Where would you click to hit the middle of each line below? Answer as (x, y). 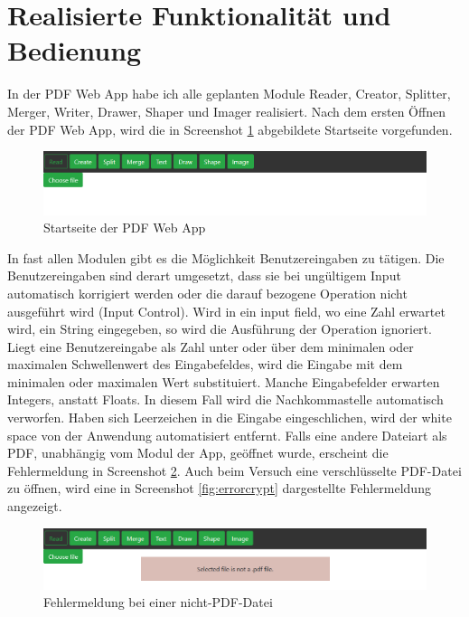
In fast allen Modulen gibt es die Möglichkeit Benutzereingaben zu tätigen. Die (226, 257)
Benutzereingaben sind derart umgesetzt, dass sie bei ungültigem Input (204, 275)
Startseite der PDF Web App (125, 228)
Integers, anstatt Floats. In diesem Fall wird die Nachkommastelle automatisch (225, 399)
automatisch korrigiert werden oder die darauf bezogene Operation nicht (207, 293)
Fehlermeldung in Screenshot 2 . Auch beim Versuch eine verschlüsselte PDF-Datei (234, 470)
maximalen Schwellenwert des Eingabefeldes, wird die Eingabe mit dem (205, 364)
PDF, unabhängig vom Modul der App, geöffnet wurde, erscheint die (198, 453)
